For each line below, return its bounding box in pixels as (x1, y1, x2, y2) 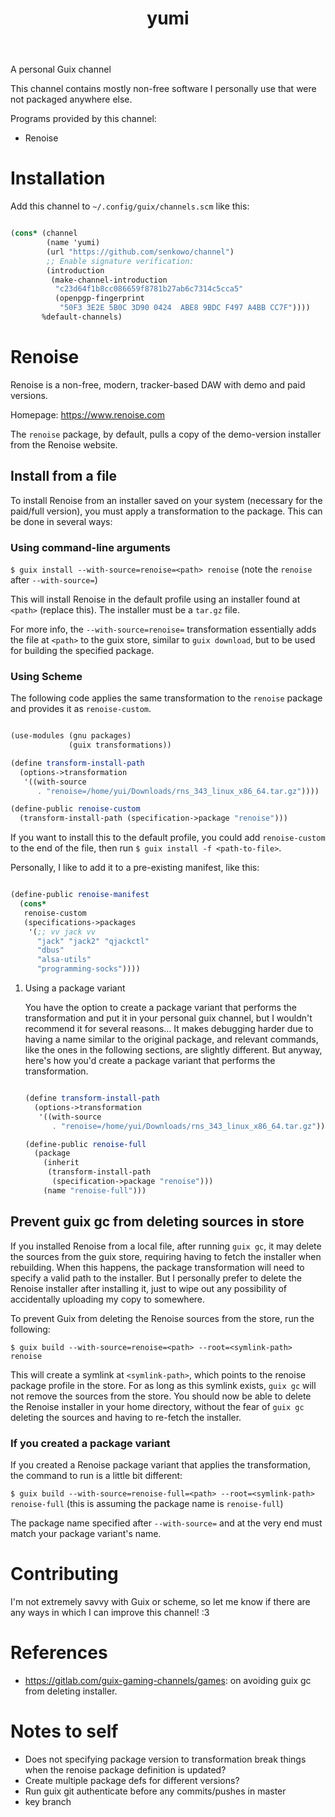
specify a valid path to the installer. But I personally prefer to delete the (10, 1272, 302, 1284)
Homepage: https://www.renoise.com (10, 408, 165, 421)
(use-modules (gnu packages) (10, 731, 132, 741)
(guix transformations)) (68, 740, 172, 751)
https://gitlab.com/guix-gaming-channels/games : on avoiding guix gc (24, 1674, 312, 1686)
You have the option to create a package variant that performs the (24, 1002, 297, 1014)
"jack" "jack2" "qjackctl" (36, 936, 150, 946)
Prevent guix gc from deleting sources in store (10, 1213, 305, 1231)
